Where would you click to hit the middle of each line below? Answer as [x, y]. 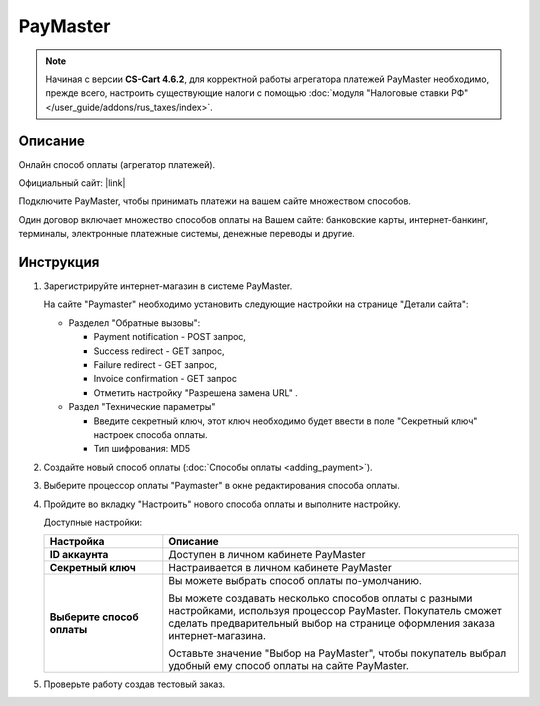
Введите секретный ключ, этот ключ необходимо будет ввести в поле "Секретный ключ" [285, 421]
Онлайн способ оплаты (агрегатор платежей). [117, 164]
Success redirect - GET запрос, [159, 351]
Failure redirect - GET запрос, [155, 365]
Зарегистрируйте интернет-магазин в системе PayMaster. [168, 286]
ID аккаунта [79, 555]
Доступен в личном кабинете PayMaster [267, 555]
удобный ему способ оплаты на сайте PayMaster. [289, 666]
